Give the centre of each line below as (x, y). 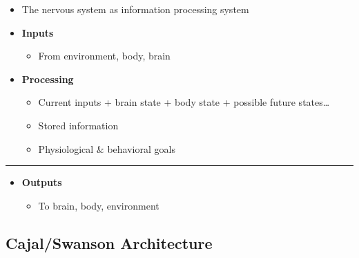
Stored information (78, 125)
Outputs (42, 182)
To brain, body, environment (99, 205)
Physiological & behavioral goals (107, 148)
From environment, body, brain (104, 56)
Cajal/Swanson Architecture (109, 242)
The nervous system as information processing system (135, 9)
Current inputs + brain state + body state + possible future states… (184, 102)
